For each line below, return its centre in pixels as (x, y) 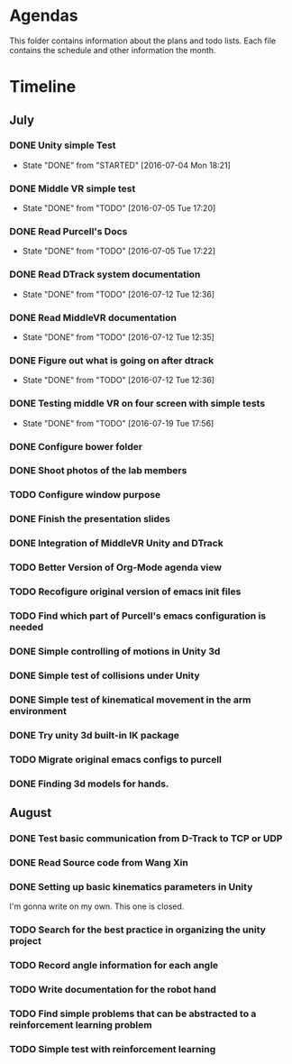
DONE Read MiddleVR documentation (93, 317)
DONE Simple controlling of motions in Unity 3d (115, 651)
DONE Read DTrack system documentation (105, 274)
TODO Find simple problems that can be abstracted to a (133, 1014)
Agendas (44, 16)
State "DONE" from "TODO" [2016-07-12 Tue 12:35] (118, 337)
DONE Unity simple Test (63, 145)
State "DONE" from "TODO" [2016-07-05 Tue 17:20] (119, 208)
